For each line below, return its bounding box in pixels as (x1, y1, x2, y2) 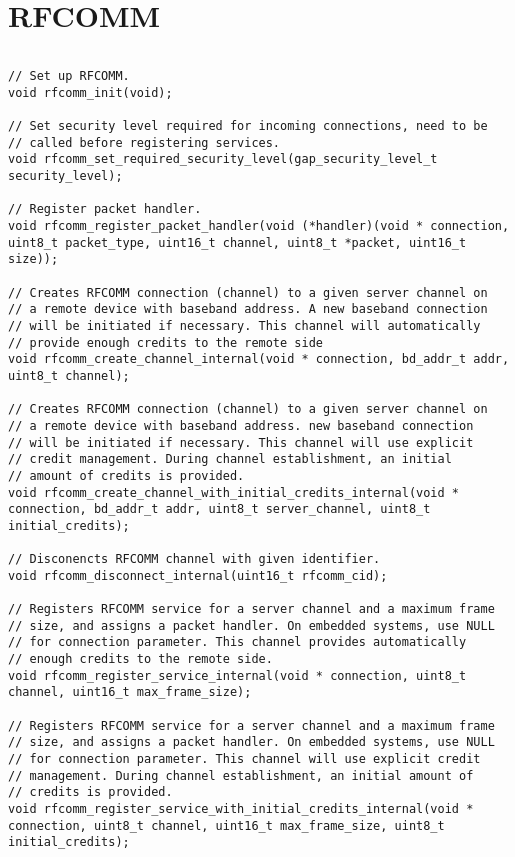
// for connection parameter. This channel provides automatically (8, 635, 467, 650)
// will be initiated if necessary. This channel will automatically (8, 318, 481, 333)
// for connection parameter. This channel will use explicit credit (8, 752, 481, 767)
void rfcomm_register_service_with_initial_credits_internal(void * (8, 802, 474, 816)
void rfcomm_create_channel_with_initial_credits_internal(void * (8, 485, 460, 500)
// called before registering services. (8, 135, 281, 150)
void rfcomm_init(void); (8, 85, 173, 100)
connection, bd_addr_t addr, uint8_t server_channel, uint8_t (8, 502, 431, 517)
